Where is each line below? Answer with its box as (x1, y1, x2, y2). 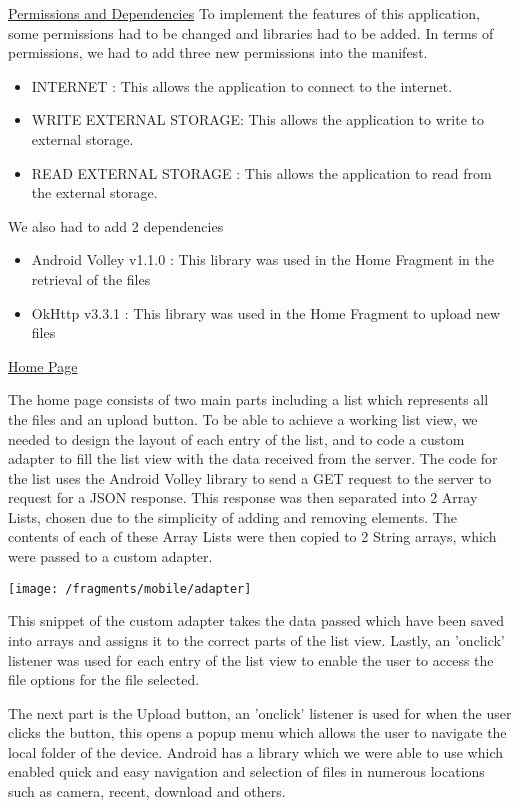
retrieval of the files (31, 268, 151, 289)
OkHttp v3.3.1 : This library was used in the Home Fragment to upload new (31, 302, 501, 323)
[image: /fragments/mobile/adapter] (8, 581, 252, 596)
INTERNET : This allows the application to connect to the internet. (31, 75, 453, 96)
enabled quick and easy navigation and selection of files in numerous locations (8, 761, 485, 782)
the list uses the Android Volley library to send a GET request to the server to (8, 467, 492, 488)
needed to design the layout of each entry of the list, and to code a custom (8, 428, 465, 449)
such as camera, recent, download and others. (8, 781, 286, 802)
